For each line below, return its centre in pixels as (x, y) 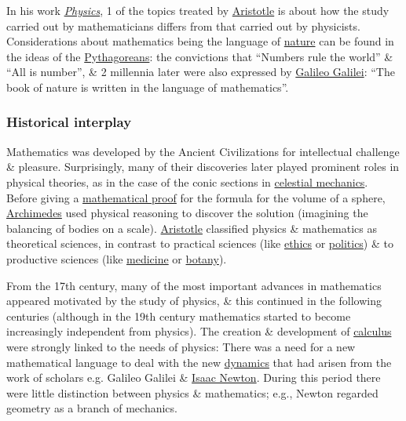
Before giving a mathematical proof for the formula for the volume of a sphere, (196, 197)
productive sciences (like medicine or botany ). (117, 258)
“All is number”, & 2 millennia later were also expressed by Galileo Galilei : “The (201, 72)
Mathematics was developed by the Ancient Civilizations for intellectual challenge (203, 151)
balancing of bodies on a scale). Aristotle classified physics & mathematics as (192, 228)
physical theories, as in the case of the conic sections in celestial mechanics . (187, 181)
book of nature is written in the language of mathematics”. (148, 87)
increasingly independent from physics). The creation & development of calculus (199, 331)
